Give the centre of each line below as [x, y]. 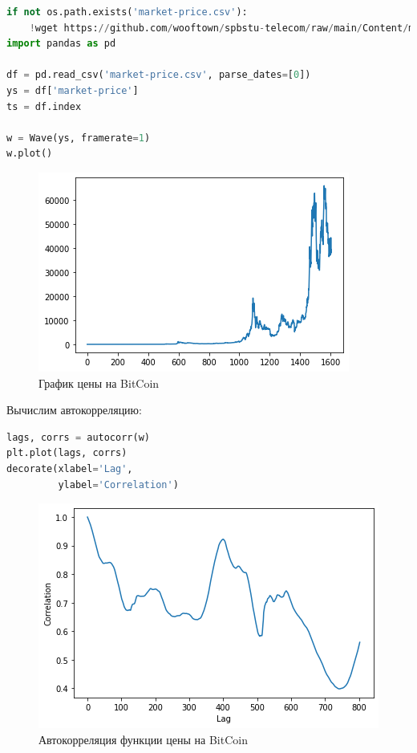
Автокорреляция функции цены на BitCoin [143, 739]
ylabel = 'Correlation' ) [118, 484]
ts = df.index [44, 106]
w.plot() [30, 154]
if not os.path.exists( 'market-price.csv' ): [127, 12]
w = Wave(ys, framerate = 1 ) [79, 138]
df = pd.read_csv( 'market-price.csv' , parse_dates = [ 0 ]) [159, 75]
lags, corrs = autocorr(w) [78, 437]
